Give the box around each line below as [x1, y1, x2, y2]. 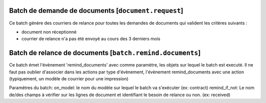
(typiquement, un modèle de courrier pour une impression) [9, 75, 129, 81]
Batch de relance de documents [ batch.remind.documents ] [9, 49, 201, 57]
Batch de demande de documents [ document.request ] [9, 6, 184, 15]
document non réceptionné [21, 29, 77, 34]
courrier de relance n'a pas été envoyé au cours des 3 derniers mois [21, 36, 161, 42]
